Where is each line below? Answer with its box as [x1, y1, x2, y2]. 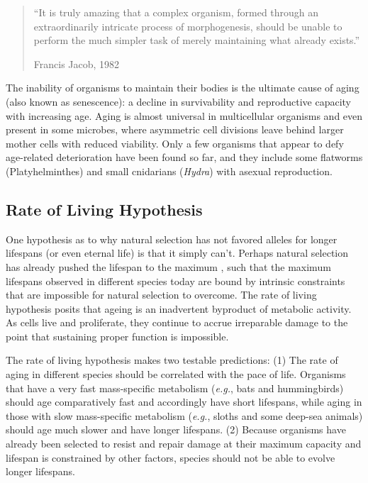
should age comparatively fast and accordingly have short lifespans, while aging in [6, 394, 362, 409]
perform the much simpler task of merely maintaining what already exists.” [33, 33, 360, 48]
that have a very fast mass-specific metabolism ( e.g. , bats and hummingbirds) [6, 380, 344, 395]
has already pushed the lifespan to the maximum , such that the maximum [6, 259, 331, 274]
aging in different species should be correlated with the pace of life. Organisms [6, 367, 346, 382]
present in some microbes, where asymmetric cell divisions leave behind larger [6, 122, 344, 137]
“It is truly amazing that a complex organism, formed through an [33, 5, 319, 19]
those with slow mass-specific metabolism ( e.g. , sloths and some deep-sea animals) [6, 408, 363, 423]
